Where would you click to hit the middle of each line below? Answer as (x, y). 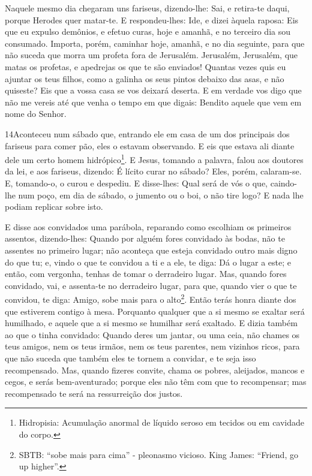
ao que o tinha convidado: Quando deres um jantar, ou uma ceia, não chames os (152, 334)
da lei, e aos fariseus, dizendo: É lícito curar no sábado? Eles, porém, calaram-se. (153, 171)
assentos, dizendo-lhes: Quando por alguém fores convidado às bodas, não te (145, 238)
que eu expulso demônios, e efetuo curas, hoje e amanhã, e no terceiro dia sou (148, 31)
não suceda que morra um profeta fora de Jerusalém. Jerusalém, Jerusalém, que (151, 55)
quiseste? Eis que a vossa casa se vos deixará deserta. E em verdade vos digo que (153, 90)
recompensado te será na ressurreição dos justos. (94, 393)
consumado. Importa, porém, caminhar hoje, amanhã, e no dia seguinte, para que (155, 43)
